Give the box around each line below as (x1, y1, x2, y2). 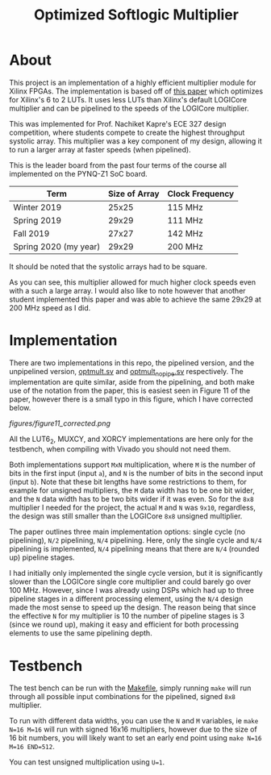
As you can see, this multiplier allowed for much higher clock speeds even (9, 277, 256, 287)
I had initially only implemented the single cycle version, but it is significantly (9, 569, 263, 578)
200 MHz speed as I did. (9, 302, 91, 312)
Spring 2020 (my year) (13, 240, 101, 252)
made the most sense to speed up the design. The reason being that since (9, 602, 256, 612)
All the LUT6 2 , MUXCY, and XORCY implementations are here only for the (9, 434, 253, 445)
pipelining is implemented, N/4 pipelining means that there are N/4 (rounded (9, 544, 260, 554)
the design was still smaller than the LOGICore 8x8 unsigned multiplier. (9, 511, 243, 521)
